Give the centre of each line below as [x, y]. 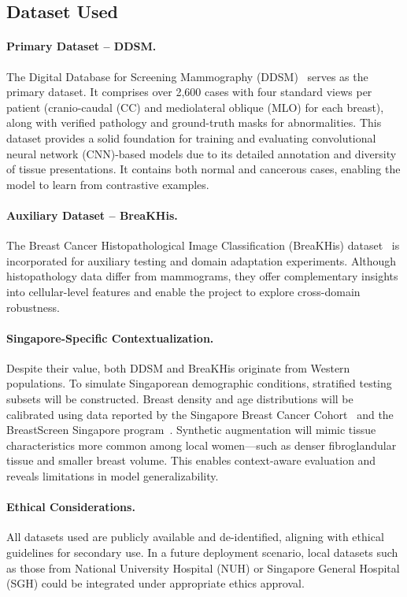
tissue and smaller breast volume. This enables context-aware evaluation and [191, 460]
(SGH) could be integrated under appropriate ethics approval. [155, 583]
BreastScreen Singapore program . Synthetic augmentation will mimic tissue [191, 430]
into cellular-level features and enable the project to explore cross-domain [183, 291]
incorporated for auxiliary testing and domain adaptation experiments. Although [202, 260]
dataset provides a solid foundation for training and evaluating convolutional [191, 137]
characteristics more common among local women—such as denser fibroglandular [202, 445]
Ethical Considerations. [71, 507]
